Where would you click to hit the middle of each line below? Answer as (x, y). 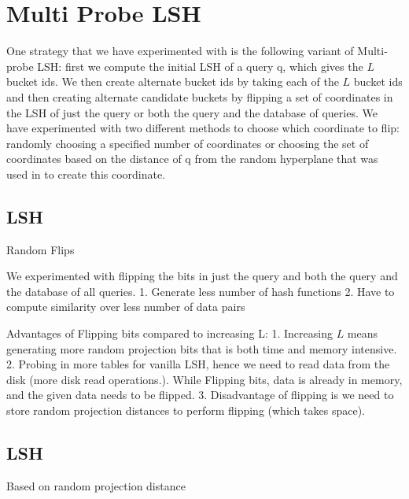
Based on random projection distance (96, 485)
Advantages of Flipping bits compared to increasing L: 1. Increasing (169, 333)
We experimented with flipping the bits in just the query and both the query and (202, 276)
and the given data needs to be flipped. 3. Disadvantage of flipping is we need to (200, 395)
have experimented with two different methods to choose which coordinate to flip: (203, 128)
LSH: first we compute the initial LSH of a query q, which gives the (200, 66)
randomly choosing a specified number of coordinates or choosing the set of (188, 143)
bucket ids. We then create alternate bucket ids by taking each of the (173, 81)
